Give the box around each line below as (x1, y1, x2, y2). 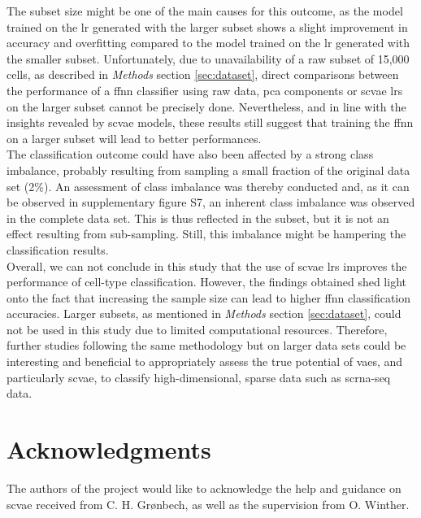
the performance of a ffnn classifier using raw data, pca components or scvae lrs (7, 81, 403, 98)
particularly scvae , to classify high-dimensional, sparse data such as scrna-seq (7, 368, 391, 385)
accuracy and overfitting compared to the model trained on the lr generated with (7, 34, 410, 51)
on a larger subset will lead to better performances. (7, 129, 262, 146)
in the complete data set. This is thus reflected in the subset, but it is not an (7, 209, 389, 226)
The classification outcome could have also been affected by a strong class (7, 146, 374, 163)
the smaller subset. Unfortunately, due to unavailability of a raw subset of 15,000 (7, 50, 410, 67)
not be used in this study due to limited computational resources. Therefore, (7, 320, 388, 337)
